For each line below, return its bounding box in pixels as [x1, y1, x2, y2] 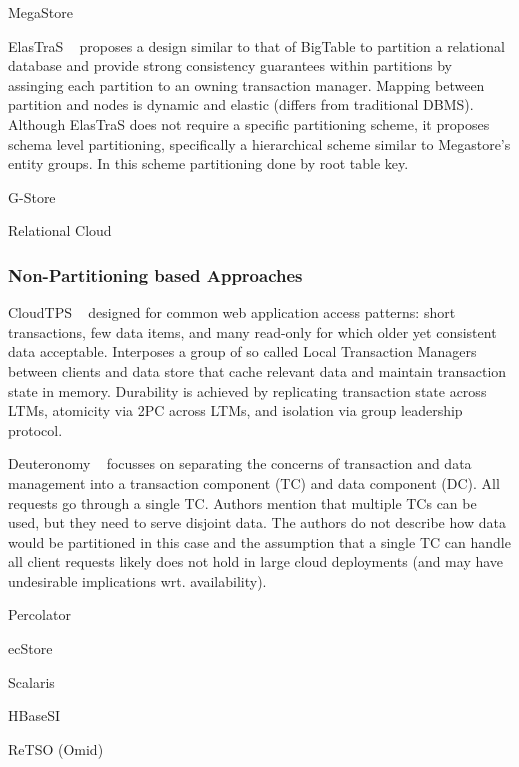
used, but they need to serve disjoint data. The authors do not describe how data [8, 512, 506, 533]
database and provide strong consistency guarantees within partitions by [8, 55, 452, 76]
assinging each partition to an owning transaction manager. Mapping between [8, 74, 485, 95]
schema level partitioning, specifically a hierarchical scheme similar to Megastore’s [8, 133, 511, 154]
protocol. [8, 419, 63, 440]
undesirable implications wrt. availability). [8, 570, 267, 591]
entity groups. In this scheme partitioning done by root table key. [8, 153, 409, 174]
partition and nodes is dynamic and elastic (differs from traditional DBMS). [8, 94, 474, 115]
